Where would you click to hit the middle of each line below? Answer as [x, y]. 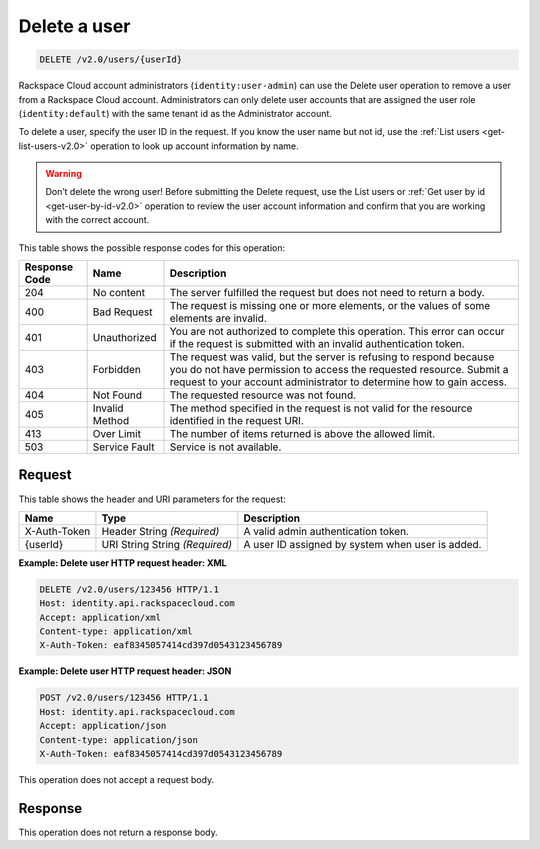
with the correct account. [97, 220]
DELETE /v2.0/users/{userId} [111, 59]
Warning [63, 174]
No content [119, 293]
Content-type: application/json [119, 739]
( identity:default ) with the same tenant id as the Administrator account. [175, 113]
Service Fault [123, 447]
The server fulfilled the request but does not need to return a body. [327, 293]
